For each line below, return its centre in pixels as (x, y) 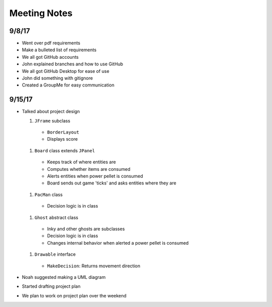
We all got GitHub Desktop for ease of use (65, 71)
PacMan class (49, 194)
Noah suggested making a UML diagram (64, 277)
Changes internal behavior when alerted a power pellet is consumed (118, 243)
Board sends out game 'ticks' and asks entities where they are (112, 183)
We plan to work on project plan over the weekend (74, 295)
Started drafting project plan (51, 286)
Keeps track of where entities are (81, 162)
